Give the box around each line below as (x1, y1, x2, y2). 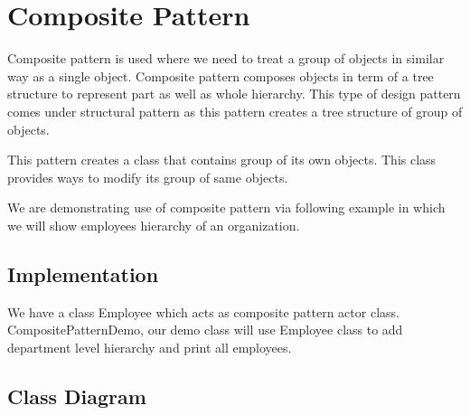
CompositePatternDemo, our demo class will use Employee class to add (7, 320, 403, 339)
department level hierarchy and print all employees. (7, 337, 292, 356)
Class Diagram (7, 382, 146, 410)
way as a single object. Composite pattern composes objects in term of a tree (7, 66, 434, 85)
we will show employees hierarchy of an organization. (7, 215, 300, 234)
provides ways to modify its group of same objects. (7, 167, 288, 186)
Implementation (7, 259, 159, 288)
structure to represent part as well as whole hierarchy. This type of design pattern (7, 84, 461, 103)
